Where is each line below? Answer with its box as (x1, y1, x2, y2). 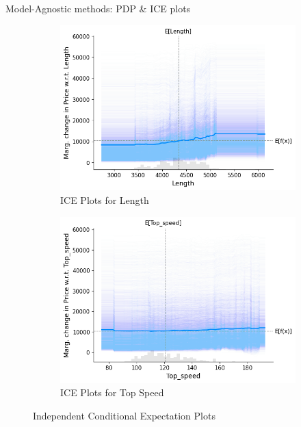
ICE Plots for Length (60, 193, 149, 207)
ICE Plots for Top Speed (60, 385, 164, 400)
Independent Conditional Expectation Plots (33, 408, 215, 422)
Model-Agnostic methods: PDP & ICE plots (5, 1, 191, 15)
